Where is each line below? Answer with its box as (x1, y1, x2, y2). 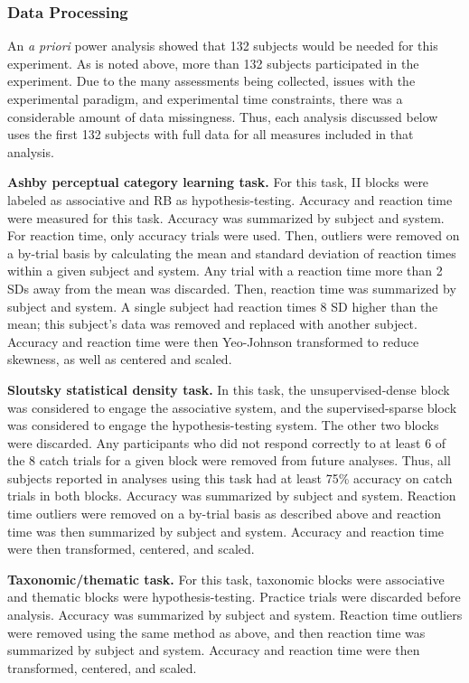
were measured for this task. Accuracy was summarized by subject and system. (7, 208, 445, 227)
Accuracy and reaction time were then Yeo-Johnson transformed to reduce (7, 332, 419, 351)
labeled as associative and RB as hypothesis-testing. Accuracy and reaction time (7, 190, 453, 209)
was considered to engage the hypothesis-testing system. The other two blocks (7, 416, 439, 435)
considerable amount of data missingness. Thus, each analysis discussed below (7, 107, 438, 126)
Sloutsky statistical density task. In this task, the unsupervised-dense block (7, 379, 450, 398)
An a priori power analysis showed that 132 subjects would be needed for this (7, 36, 438, 55)
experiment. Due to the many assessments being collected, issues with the (7, 71, 416, 90)
